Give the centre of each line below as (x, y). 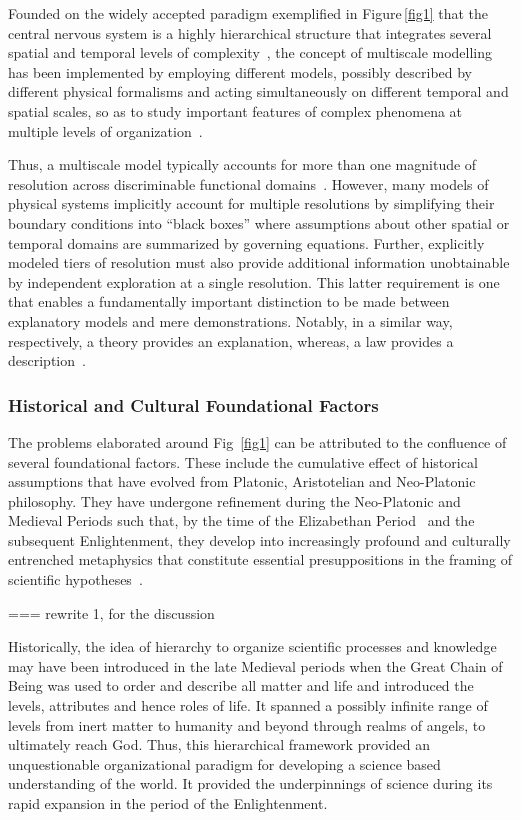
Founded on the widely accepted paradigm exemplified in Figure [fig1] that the (248, 13)
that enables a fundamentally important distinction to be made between (229, 301)
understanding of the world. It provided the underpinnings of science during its (250, 783)
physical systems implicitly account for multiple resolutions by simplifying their (251, 203)
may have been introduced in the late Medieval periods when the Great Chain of (255, 665)
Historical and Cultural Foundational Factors (193, 404)
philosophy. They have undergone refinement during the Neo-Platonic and (234, 500)
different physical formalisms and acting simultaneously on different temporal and (258, 91)
